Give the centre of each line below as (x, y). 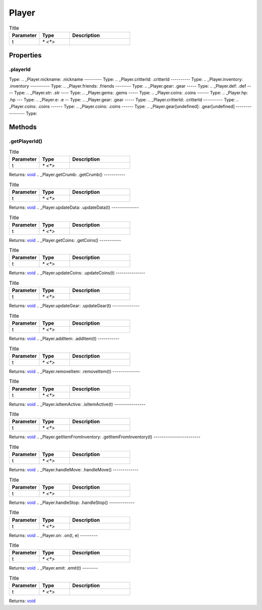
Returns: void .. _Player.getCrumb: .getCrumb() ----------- (67, 175)
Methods (23, 127)
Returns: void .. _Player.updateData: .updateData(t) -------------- (74, 207)
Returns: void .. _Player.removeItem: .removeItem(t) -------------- (74, 371)
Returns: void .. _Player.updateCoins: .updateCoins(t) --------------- (77, 273)
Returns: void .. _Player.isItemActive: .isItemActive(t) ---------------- (77, 404)
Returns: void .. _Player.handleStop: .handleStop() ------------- (72, 502)
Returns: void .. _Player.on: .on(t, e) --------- (53, 535)
